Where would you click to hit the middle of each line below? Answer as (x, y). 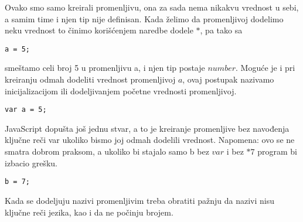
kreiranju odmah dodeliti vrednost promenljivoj (90, 79)
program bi (277, 151)
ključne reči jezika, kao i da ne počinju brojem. (89, 212)
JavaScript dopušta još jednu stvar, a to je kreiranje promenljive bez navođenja (147, 128)
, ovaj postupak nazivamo (228, 79)
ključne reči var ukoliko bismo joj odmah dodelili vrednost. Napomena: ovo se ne (150, 140)
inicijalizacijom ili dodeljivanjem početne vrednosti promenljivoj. (121, 90)
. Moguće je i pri (265, 68)
